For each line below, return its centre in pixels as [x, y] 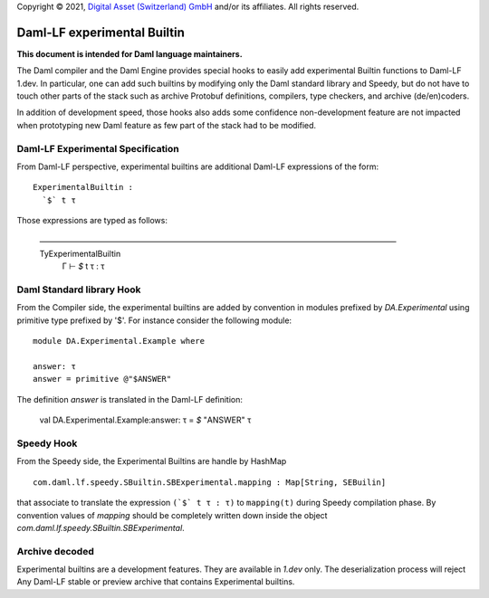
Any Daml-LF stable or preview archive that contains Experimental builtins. [156, 582]
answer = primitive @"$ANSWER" [102, 379]
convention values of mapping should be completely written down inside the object [172, 515]
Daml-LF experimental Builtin [101, 32]
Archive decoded [55, 551]
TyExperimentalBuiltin [80, 253]
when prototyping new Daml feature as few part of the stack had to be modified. [167, 125]
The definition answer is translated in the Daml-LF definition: [130, 399]
